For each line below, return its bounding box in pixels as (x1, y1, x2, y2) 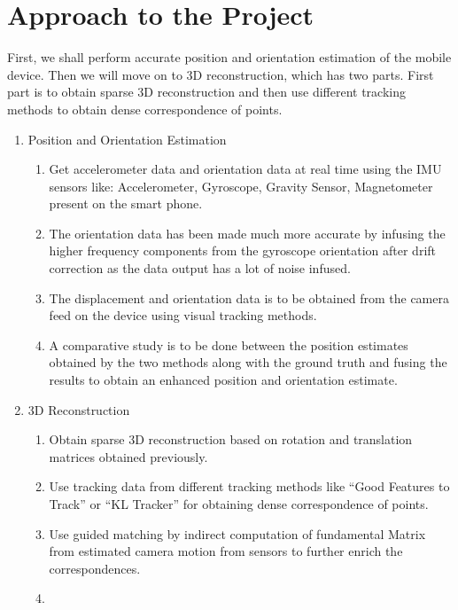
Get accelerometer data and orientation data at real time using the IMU (49, 160, 442, 178)
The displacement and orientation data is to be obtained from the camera (49, 288, 449, 307)
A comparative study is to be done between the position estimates (49, 335, 408, 354)
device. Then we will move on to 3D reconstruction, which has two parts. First (7, 65, 434, 83)
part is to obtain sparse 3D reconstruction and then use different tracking (7, 82, 406, 101)
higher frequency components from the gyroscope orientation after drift (49, 241, 436, 260)
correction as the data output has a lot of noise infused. (49, 259, 351, 278)
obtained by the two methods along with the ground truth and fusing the (49, 353, 447, 371)
